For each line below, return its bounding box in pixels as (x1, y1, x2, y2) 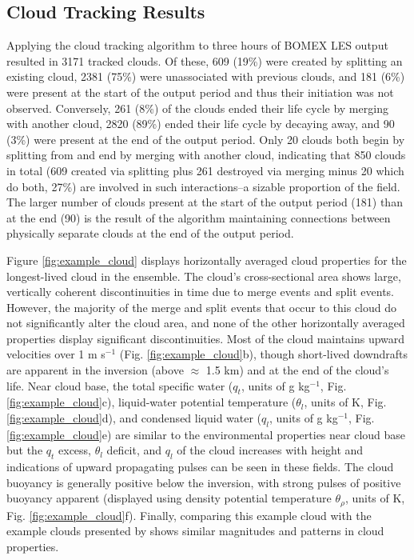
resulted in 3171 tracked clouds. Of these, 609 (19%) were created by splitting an (6, 52, 403, 69)
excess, (58, 442, 92, 458)
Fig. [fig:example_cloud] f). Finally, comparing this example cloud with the (6, 506, 372, 523)
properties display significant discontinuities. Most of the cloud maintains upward (6, 330, 405, 346)
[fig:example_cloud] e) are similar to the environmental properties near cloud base (6, 426, 406, 442)
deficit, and (106, 442, 162, 458)
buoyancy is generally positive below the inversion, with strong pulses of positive (6, 474, 401, 490)
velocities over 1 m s (6, 346, 105, 362)
